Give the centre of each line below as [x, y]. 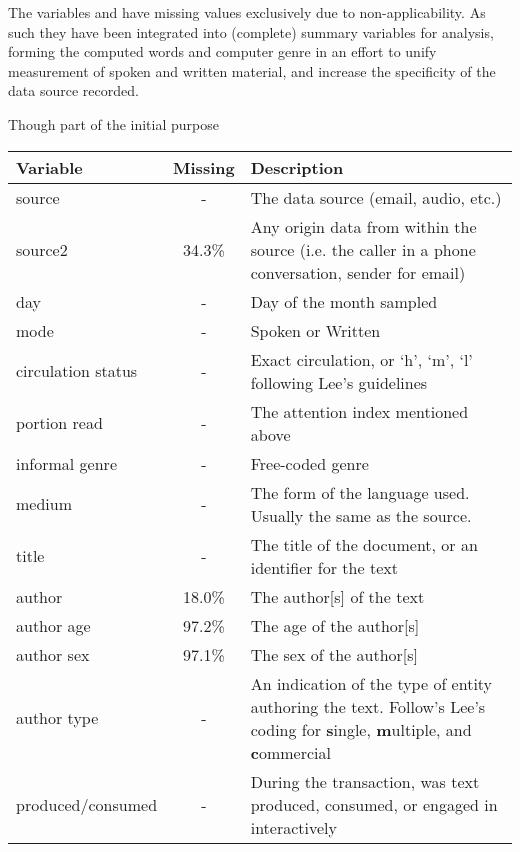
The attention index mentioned [359, 411]
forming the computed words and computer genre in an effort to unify [222, 51]
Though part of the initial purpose [113, 123]
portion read [59, 423]
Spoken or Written [315, 330]
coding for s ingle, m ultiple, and [361, 729]
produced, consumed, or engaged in [374, 804]
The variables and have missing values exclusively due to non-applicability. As [247, 12]
